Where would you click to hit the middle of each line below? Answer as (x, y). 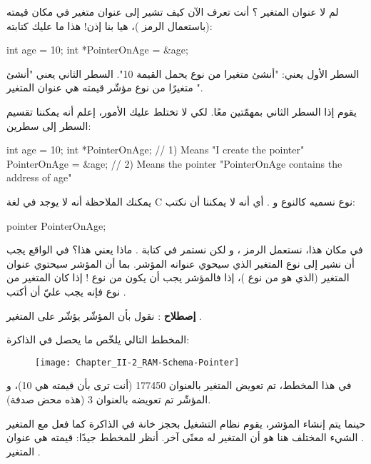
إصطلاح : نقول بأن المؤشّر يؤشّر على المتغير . (104, 315)
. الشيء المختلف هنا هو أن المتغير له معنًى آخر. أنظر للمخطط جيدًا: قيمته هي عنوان (185, 437)
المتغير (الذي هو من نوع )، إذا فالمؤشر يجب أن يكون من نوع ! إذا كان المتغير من (178, 277)
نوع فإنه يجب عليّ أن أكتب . (66, 291)
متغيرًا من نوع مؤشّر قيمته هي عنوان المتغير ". (105, 87)
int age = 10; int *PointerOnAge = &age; (97, 50)
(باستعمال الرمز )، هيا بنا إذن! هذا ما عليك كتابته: (110, 25)
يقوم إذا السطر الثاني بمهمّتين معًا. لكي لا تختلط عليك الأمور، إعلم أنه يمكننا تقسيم (182, 111)
